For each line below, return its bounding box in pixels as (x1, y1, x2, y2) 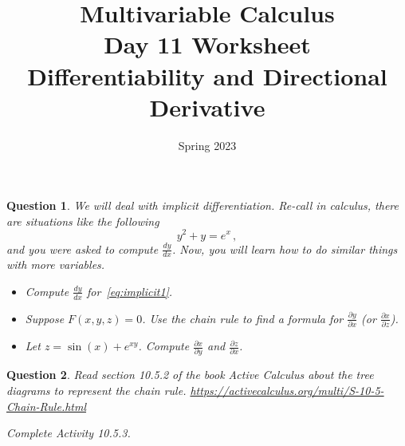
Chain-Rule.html (6, 397, 87, 414)
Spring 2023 (178, 136, 237, 153)
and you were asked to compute (6, 240, 159, 257)
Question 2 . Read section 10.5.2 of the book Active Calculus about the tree (6, 366, 374, 383)
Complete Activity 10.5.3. (6, 424, 131, 441)
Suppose (25, 310, 65, 326)
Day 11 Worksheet (104, 28, 311, 61)
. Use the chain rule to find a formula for (142, 310, 344, 326)
